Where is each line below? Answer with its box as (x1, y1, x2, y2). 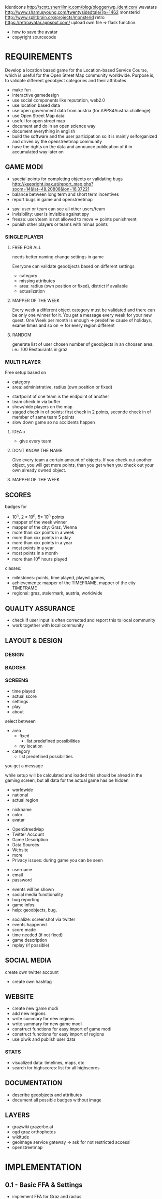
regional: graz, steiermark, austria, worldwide (12, 590, 103, 596)
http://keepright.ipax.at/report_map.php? (12, 181, 93, 186)
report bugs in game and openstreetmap (12, 196, 93, 202)
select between (5, 718, 36, 724)
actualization (19, 288, 45, 294)
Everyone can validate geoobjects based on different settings (12, 263, 134, 269)
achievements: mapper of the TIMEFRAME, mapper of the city (12, 580, 136, 586)
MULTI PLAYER (5, 358, 41, 365)
